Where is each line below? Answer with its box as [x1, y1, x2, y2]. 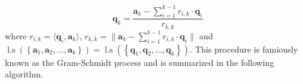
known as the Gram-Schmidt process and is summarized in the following [5, 56, 274, 68]
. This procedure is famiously [189, 42, 298, 55]
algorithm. [5, 68, 44, 80]
